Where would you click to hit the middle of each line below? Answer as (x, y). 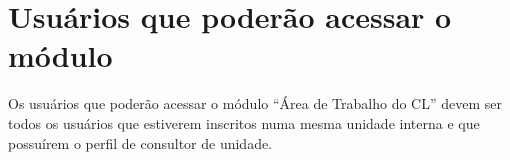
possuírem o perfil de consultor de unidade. (140, 142)
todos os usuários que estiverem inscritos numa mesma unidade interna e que (244, 122)
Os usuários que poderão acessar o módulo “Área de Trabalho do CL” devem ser (255, 103)
